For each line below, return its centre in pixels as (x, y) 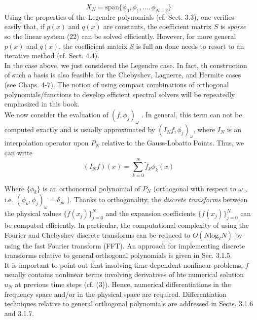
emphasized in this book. (42, 104)
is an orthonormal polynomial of (92, 188)
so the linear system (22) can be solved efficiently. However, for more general (120, 36)
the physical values (33, 213)
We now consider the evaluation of (56, 114)
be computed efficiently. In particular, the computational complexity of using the (127, 225)
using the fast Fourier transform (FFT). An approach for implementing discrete (125, 245)
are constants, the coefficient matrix (158, 26)
